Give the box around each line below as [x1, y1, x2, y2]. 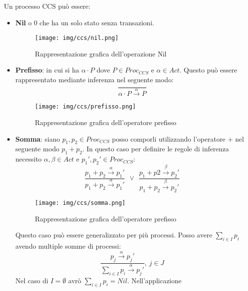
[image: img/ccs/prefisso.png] [35, 103, 136, 110]
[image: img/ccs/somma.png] [35, 200, 125, 207]
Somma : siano [15, 133, 60, 144]
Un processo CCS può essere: [4, 1, 90, 11]
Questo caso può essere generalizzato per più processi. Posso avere [15, 230, 213, 240]
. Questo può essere [179, 65, 237, 75]
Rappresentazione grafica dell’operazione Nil [35, 48, 167, 58]
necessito [15, 154, 42, 164]
